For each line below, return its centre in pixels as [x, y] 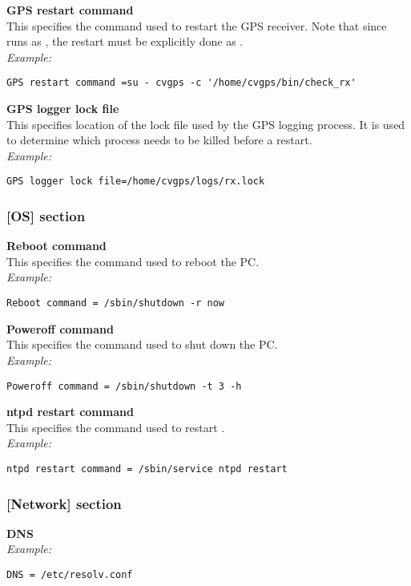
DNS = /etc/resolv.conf [70, 575]
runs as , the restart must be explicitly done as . [125, 41]
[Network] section [64, 503]
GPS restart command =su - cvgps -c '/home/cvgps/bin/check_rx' [181, 83]
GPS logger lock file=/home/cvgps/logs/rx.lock [136, 182]
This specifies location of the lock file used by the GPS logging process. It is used [206, 124]
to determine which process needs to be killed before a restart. [159, 140]
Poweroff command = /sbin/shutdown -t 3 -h [124, 386]
